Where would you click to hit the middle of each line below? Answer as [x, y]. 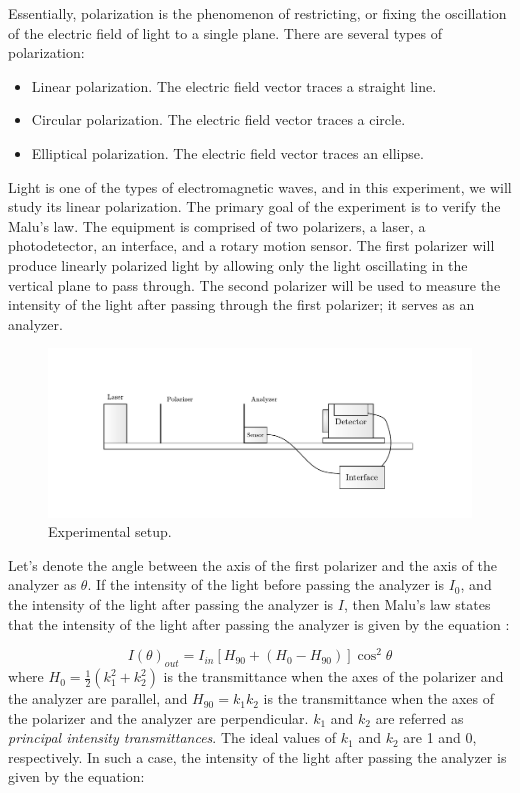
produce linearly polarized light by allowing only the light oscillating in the [238, 264]
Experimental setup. [110, 531]
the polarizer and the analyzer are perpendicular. [158, 717]
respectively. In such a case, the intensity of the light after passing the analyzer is [257, 756]
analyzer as [42, 584]
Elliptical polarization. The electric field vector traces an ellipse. [227, 152]
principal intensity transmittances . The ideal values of [172, 737]
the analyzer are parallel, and [98, 698]
